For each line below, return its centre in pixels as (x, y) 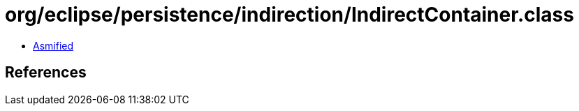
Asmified (53, 45)
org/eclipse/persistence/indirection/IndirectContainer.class (289, 15)
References (46, 73)
